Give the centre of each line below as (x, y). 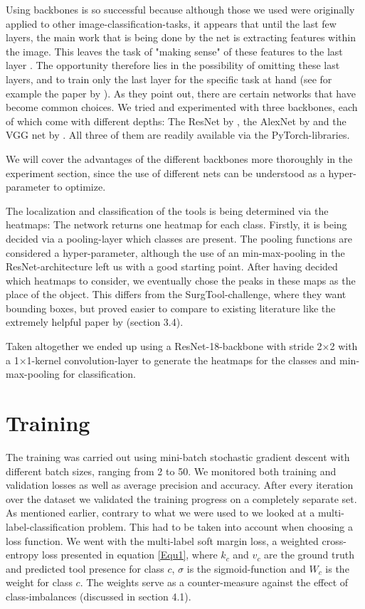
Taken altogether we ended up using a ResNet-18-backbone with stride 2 (164, 346)
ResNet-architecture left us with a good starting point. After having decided (172, 266)
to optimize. (79, 187)
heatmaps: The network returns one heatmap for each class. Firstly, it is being (176, 224)
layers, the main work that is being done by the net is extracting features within (181, 37)
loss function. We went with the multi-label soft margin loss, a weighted (162, 540)
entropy (22, 555)
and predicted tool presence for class (85, 568)
